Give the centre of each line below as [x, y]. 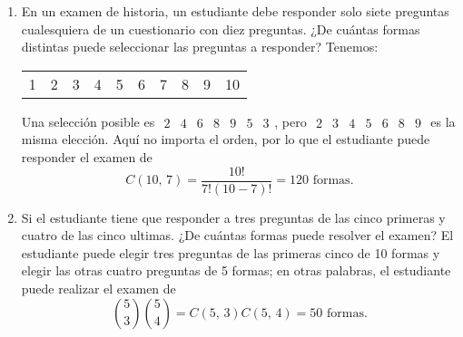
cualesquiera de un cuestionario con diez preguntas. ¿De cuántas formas [221, 29]
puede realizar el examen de [99, 288]
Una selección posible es [88, 121]
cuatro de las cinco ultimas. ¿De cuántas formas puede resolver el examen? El [237, 235]
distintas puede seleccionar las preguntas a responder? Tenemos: [200, 47]
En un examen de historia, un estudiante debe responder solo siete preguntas [235, 11]
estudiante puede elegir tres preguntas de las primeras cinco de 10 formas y [231, 252]
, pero [291, 121]
